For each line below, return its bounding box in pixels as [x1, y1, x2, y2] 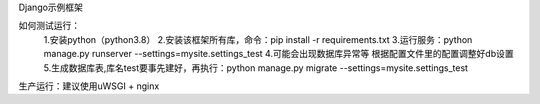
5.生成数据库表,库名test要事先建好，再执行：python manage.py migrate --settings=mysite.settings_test [43, 61, 469, 74]
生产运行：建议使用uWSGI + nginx [18, 80, 160, 92]
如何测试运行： [18, 20, 80, 32]
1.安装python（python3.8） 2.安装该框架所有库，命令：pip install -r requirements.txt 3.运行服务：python [43, 33, 473, 45]
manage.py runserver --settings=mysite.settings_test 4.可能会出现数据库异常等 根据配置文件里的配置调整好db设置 [43, 48, 514, 60]
